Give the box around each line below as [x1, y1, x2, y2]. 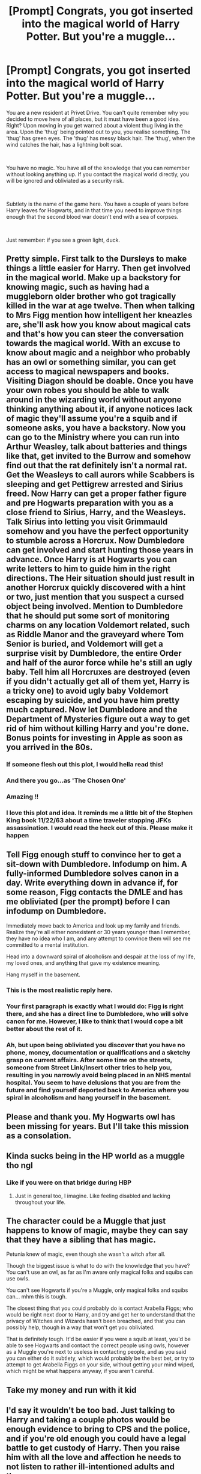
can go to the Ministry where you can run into [6, 432, 180, 442]
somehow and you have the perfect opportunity [6, 526, 189, 536]
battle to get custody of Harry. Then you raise [6, 1443, 180, 1453]
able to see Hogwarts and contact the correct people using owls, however [6, 1342, 190, 1349]
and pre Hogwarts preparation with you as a [6, 498, 174, 509]
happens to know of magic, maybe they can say [6, 1225, 188, 1236]
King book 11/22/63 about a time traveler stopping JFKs [6, 816, 172, 825]
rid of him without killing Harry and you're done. [6, 723, 189, 734]
